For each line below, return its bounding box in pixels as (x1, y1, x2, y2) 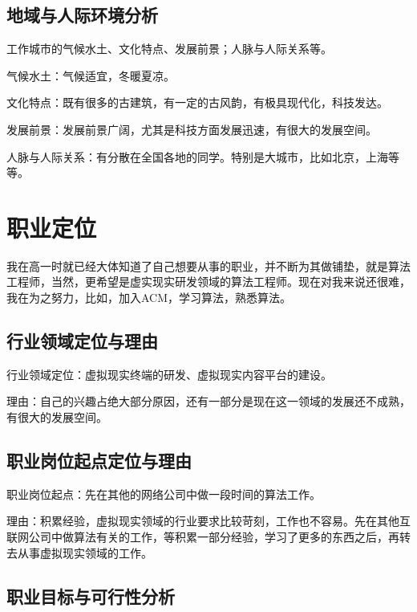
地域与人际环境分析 (6, 2, 158, 27)
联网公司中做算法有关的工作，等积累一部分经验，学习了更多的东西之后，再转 (6, 528, 411, 545)
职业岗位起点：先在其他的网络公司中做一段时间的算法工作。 (6, 485, 321, 502)
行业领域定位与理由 (6, 328, 158, 353)
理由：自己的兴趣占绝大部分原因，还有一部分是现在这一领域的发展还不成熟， (6, 393, 411, 410)
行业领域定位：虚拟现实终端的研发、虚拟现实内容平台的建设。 (6, 365, 332, 382)
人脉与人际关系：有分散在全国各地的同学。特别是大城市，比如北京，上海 (6, 148, 388, 165)
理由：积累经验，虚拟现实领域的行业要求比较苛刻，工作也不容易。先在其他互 (6, 512, 411, 529)
